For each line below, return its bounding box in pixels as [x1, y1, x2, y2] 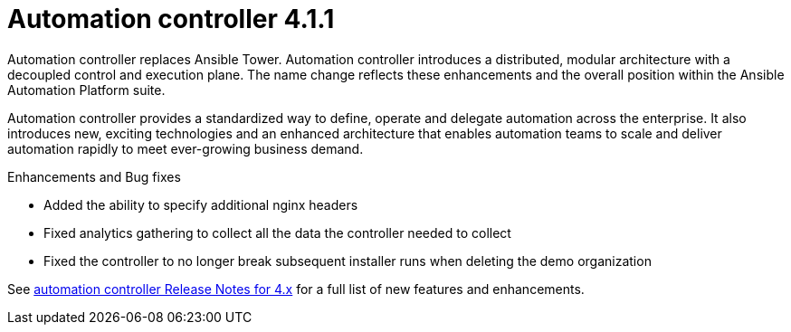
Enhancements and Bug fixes [7, 168, 181, 185]
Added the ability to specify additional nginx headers [43, 196, 358, 213]
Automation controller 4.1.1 [7, 4, 335, 34]
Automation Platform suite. [7, 81, 166, 98]
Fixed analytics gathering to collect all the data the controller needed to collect [43, 224, 511, 241]
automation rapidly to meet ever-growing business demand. [7, 140, 364, 157]
